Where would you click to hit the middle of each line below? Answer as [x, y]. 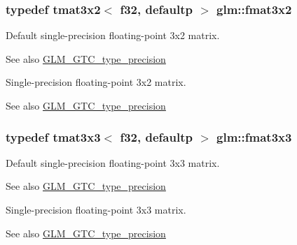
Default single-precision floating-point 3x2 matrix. [113, 35]
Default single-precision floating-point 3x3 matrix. [113, 162]
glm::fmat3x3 [254, 136]
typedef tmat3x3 [53, 136]
